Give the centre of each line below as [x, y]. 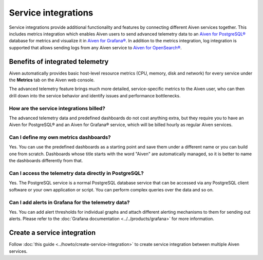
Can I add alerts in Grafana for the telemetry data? [69, 202]
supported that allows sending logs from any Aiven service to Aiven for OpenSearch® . [95, 47]
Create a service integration [52, 233]
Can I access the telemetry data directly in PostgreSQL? [76, 173]
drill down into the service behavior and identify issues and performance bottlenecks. [95, 95]
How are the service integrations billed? [57, 108]
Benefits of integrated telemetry [59, 62]
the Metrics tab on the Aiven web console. [52, 80]
